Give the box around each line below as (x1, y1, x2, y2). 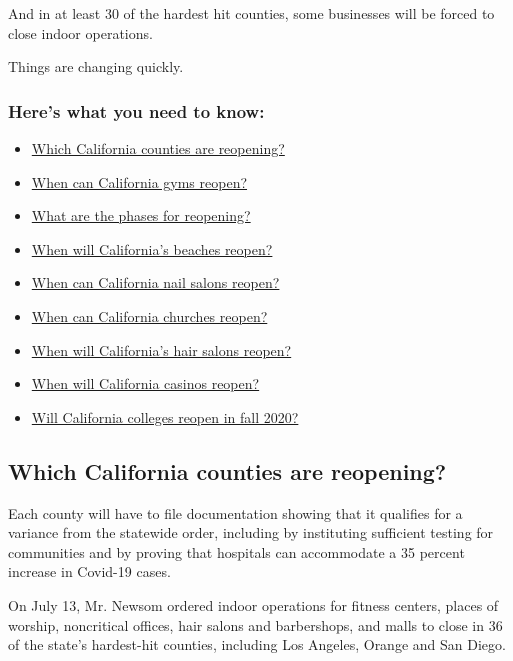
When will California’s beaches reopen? (31, 238, 273, 259)
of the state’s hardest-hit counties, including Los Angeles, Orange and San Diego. (8, 634, 506, 655)
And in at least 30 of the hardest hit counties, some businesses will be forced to (8, 3, 495, 23)
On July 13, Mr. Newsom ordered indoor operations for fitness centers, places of (8, 594, 499, 615)
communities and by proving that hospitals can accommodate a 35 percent (8, 541, 465, 562)
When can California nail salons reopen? (31, 272, 280, 293)
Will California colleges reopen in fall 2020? (31, 406, 299, 427)
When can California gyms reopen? (31, 171, 248, 192)
